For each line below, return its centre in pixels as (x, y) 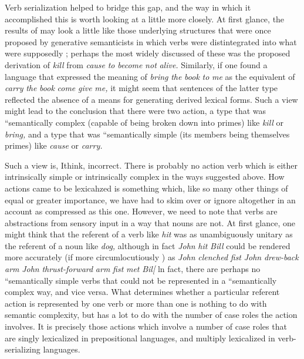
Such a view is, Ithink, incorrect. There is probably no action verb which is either (151, 165)
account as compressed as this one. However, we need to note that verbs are (141, 211)
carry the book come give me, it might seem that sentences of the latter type (141, 88)
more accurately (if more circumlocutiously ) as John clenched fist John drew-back (152, 257)
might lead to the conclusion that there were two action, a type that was (136, 111)
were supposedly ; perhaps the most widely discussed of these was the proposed (148, 53)
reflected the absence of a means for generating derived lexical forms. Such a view (151, 99)
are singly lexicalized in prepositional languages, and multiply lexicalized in (140, 338)
